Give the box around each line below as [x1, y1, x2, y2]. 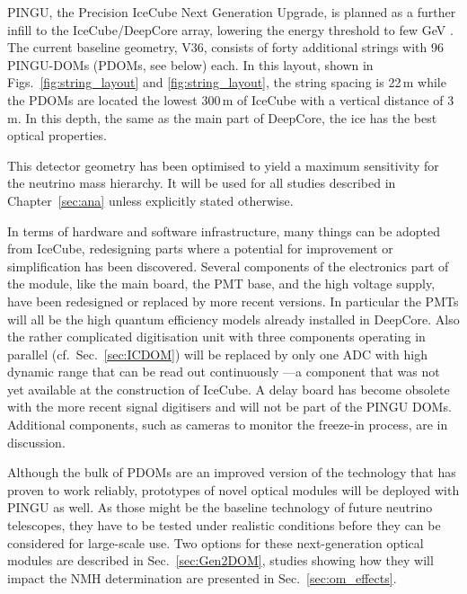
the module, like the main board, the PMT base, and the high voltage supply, [7, 274, 436, 293]
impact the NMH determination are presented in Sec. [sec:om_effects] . [7, 568, 397, 587]
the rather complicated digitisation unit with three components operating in [7, 327, 426, 346]
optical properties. [7, 126, 108, 145]
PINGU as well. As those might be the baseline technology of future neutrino [7, 498, 433, 517]
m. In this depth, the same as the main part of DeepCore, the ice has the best [7, 108, 437, 127]
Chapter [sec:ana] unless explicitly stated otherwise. [7, 191, 294, 209]
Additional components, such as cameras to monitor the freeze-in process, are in [7, 415, 448, 434]
